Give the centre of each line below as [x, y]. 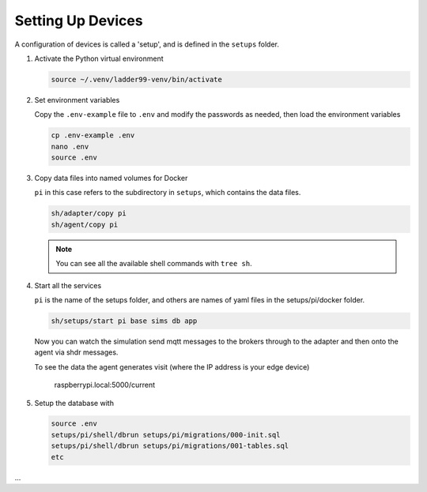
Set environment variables [77, 100]
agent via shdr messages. [76, 352]
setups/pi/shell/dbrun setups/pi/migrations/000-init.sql [166, 435]
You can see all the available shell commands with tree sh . [154, 264]
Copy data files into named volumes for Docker [111, 178]
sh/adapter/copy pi [89, 214]
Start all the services [68, 285]
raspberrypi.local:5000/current [105, 385]
